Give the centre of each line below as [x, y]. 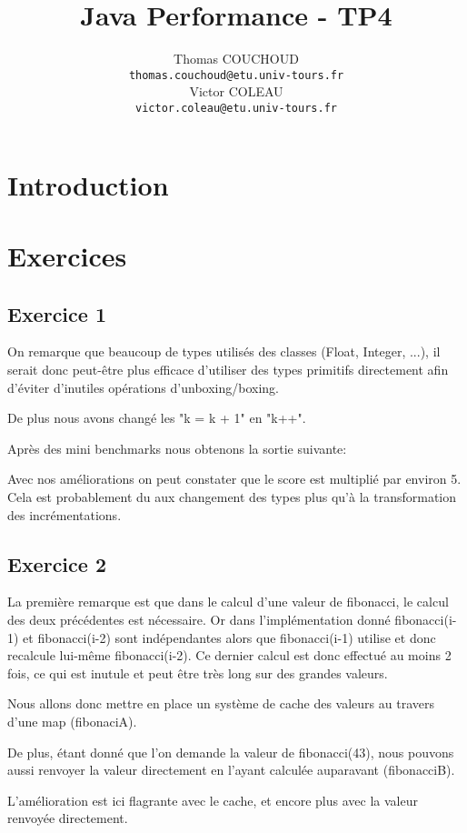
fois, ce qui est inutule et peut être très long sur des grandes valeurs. [198, 672]
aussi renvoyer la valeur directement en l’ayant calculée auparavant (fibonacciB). [231, 770]
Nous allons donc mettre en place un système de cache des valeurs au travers [221, 703]
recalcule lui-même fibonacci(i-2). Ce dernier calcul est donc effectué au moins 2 [229, 655]
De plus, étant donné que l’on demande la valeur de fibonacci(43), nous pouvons [231, 752]
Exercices [67, 256]
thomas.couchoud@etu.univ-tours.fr [236, 75]
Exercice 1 [57, 313]
